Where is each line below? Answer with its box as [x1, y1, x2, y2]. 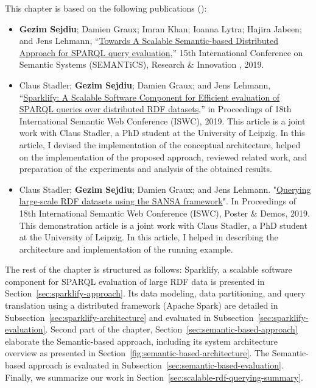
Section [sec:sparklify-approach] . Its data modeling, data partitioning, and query [5, 287, 306, 300]
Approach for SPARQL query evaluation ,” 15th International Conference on [19, 46, 303, 59]
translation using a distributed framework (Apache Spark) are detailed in [5, 299, 278, 312]
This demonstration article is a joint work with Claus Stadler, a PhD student [19, 218, 307, 231]
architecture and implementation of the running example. [19, 242, 233, 255]
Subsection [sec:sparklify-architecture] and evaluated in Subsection [5, 311, 254, 323]
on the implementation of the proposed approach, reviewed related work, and [19, 150, 307, 163]
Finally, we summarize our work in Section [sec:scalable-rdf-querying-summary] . [5, 370, 303, 383]
